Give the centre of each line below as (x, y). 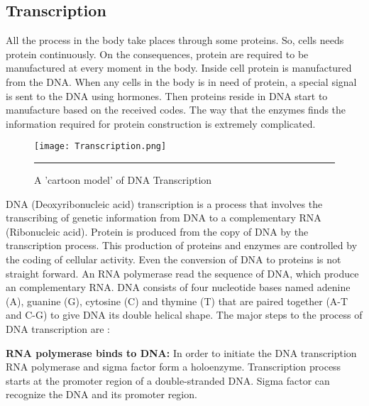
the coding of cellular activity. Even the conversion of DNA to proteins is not (174, 259)
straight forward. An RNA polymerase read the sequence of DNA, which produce (182, 273)
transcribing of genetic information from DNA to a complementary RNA (164, 218)
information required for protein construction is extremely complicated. (161, 123)
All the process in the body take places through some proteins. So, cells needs (175, 40)
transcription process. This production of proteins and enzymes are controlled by (182, 245)
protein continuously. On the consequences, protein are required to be (157, 54)
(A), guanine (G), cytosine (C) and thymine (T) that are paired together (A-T (177, 301)
